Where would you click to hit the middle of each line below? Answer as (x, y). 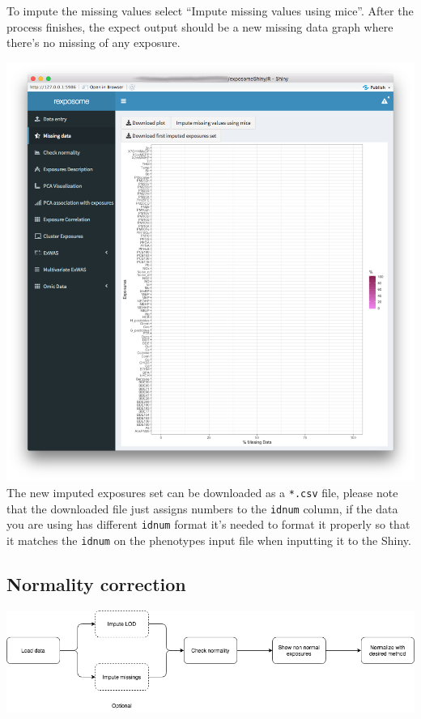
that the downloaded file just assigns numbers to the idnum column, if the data (202, 508)
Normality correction (96, 584)
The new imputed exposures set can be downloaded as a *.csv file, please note (202, 493)
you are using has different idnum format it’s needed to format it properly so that (208, 524)
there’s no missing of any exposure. (94, 43)
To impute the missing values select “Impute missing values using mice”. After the (210, 11)
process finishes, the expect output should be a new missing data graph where (200, 26)
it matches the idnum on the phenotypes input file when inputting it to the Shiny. (209, 540)
